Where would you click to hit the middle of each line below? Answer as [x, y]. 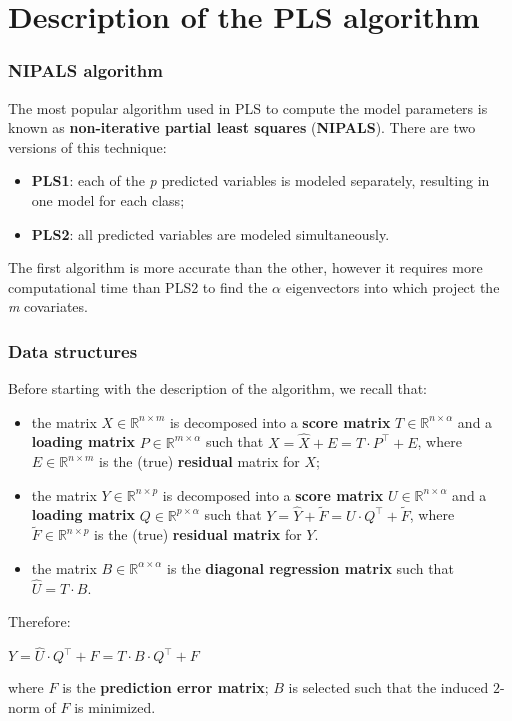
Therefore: [39, 621]
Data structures [73, 350]
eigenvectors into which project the [392, 286]
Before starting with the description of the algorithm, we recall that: [217, 388]
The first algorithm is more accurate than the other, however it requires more [245, 267]
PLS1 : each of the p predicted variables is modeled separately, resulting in [260, 180]
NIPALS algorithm [85, 70]
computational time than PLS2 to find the [138, 286]
